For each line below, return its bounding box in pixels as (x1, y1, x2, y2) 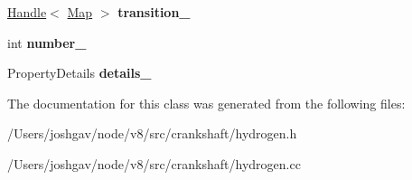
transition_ (117, 3, 191, 21)
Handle (7, 3, 47, 21)
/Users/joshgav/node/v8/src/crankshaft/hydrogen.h (7, 124, 297, 143)
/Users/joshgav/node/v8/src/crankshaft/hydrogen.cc (7, 154, 301, 173)
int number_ (7, 33, 87, 52)
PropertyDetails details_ (7, 63, 152, 82)
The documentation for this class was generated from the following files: (7, 93, 406, 112)
